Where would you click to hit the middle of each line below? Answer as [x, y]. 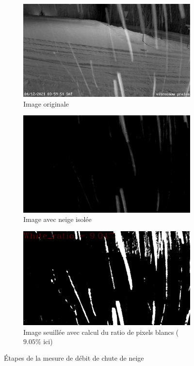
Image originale [46, 103]
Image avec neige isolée [57, 219]
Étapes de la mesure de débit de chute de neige [74, 358]
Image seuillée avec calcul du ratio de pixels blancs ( [101, 332]
